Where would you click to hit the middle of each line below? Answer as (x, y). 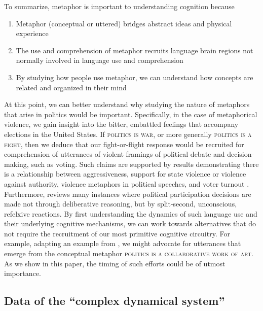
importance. (23, 273)
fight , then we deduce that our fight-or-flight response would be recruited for (124, 144)
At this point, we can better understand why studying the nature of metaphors (127, 104)
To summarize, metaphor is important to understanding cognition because (119, 6)
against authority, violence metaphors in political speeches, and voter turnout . (127, 183)
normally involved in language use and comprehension (100, 60)
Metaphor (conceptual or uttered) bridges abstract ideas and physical (124, 23)
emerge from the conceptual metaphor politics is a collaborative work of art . (129, 253)
